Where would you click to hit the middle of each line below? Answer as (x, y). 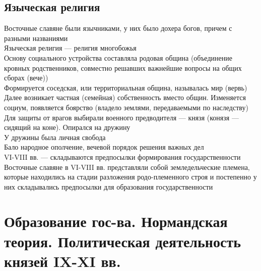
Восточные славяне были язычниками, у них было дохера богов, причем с (118, 28)
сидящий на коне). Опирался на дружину (67, 127)
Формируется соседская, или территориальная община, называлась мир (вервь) (126, 87)
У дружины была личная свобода (55, 137)
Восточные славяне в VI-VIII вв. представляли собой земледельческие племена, (127, 167)
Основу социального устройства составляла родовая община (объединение (118, 57)
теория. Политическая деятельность (122, 241)
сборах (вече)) (26, 78)
